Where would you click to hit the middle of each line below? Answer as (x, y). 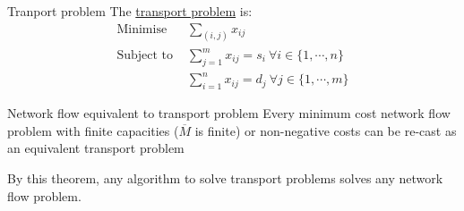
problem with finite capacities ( (93, 130)
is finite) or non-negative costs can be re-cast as (326, 130)
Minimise (142, 29)
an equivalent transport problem (96, 148)
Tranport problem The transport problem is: (130, 11)
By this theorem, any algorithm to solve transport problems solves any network (225, 177)
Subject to (145, 55)
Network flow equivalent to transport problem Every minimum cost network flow (229, 113)
